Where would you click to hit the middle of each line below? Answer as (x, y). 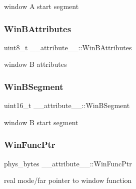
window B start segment (41, 122)
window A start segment (41, 6)
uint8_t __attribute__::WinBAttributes (68, 47)
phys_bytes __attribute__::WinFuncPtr (68, 163)
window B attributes (35, 64)
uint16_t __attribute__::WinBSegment (67, 105)
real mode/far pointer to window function (68, 180)
